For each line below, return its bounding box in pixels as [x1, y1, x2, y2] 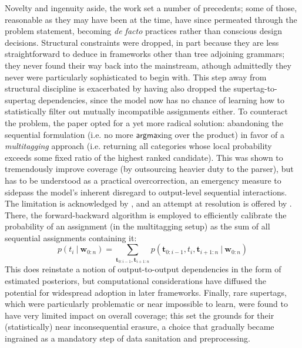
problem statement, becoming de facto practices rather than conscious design [5, 25, 282, 37]
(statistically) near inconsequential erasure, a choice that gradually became [5, 320, 274, 333]
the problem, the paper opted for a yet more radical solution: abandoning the [5, 116, 283, 129]
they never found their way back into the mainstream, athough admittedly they [5, 59, 291, 71]
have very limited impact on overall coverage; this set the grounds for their [5, 309, 274, 321]
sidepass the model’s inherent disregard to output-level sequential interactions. [5, 185, 287, 198]
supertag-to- [233, 82, 277, 94]
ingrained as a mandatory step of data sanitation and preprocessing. [5, 332, 250, 344]
